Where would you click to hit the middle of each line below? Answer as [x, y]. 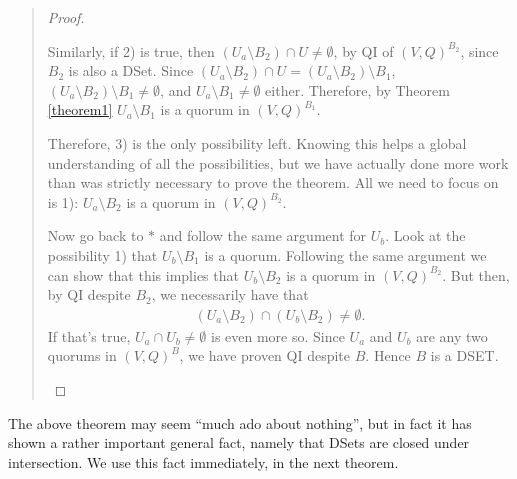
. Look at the [425, 235]
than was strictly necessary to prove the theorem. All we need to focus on [273, 182]
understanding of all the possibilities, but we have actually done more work [278, 162]
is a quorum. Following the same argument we [345, 254]
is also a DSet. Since [131, 70]
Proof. [66, 17]
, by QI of [363, 50]
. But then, [476, 274]
